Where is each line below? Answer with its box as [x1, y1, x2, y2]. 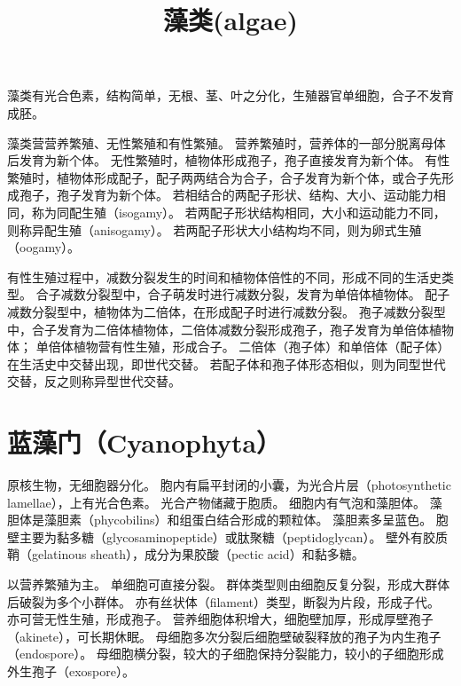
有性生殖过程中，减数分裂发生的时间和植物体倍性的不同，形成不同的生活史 [7, 267, 441, 286]
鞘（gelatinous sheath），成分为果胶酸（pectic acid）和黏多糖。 [7, 545, 364, 564]
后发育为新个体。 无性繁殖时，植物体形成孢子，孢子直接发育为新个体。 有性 [7, 151, 450, 170]
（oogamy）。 [7, 238, 81, 256]
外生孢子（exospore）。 [7, 661, 136, 680]
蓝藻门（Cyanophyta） [7, 424, 282, 461]
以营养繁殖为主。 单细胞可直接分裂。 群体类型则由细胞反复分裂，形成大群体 [7, 574, 450, 593]
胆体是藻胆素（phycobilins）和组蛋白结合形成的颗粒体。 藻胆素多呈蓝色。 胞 [7, 510, 449, 529]
